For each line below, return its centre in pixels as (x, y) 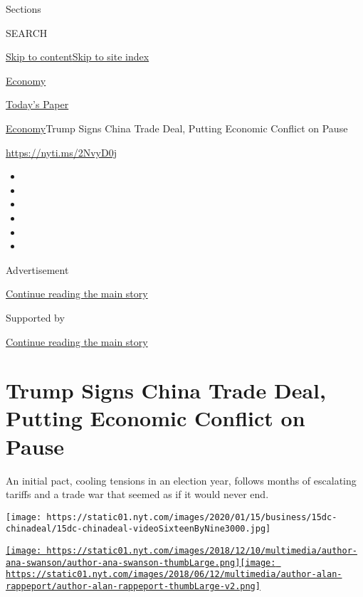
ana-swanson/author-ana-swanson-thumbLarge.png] (123, 562)
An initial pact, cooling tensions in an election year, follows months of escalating (181, 480)
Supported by (35, 317)
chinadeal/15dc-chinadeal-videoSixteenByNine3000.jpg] (138, 529)
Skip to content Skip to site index (78, 57)
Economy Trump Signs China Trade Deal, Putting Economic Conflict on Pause (177, 128)
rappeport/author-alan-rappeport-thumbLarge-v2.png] (133, 587)
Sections (23, 9)
